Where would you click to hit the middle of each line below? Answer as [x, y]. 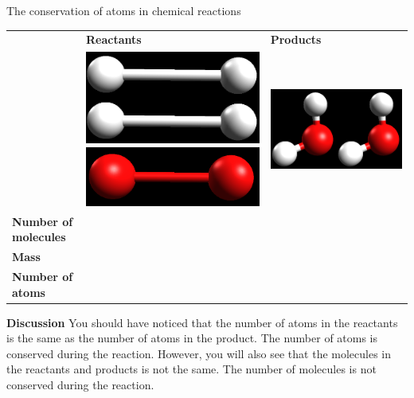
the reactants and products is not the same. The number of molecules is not [191, 369]
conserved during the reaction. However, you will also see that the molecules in [199, 353]
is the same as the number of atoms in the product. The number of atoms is [192, 338]
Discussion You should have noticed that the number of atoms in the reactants [202, 322]
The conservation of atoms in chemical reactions [124, 10]
